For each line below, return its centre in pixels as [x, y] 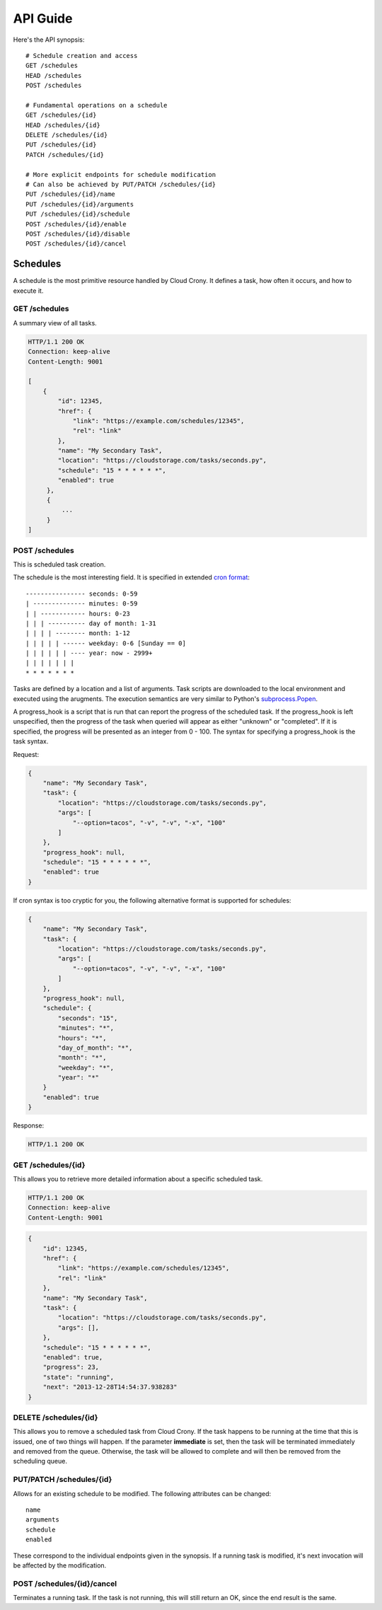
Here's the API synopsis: [49, 40]
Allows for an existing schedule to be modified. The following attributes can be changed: [142, 1493]
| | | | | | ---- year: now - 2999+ [89, 653]
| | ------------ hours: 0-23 [78, 613]
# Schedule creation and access [82, 56]
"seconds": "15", [88, 1018]
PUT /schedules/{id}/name [71, 194]
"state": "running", [79, 1377]
